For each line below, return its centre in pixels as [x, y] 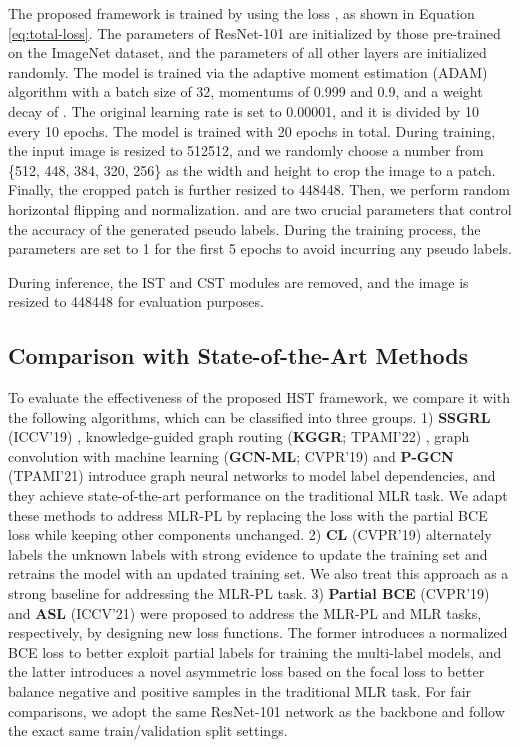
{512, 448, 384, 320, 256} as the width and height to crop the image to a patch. [252, 169]
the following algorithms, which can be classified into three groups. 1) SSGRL [249, 416]
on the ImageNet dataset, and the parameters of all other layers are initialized [247, 52]
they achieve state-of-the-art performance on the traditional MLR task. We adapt [258, 495]
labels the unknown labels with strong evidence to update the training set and [248, 553]
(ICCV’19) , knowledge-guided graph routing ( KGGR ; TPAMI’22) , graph [239, 436]
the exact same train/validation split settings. [148, 730]
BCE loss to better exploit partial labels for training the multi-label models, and [255, 651]
